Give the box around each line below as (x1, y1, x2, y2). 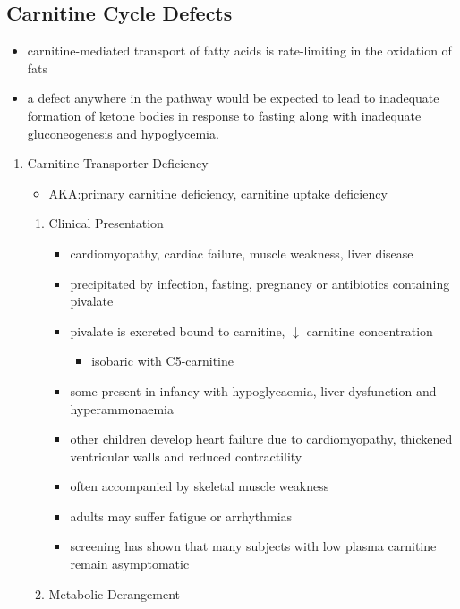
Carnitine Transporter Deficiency (27, 154, 209, 173)
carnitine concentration (306, 321, 433, 340)
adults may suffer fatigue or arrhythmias (70, 506, 293, 525)
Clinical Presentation (48, 214, 164, 233)
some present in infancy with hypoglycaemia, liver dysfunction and (70, 381, 437, 400)
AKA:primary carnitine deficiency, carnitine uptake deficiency (48, 183, 388, 202)
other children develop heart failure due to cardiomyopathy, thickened (70, 429, 453, 448)
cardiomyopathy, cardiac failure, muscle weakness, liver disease (70, 243, 413, 262)
